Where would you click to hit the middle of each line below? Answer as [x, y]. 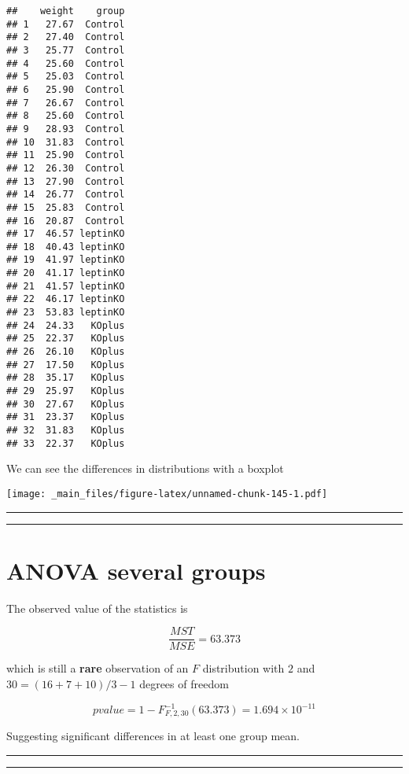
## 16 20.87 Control [66, 221]
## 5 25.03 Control [66, 77]
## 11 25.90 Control [66, 155]
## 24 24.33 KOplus [66, 325]
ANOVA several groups [136, 570]
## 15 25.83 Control [66, 207]
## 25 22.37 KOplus [66, 339]
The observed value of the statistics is [97, 608]
